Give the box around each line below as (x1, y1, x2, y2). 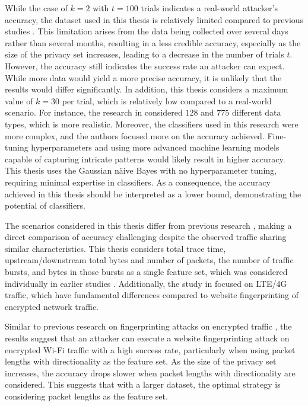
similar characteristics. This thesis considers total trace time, (5, 242, 226, 254)
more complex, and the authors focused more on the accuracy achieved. (5, 129, 265, 142)
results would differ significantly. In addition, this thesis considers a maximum (5, 83, 288, 95)
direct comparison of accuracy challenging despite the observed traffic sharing (5, 231, 287, 243)
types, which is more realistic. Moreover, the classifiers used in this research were (5, 117, 299, 130)
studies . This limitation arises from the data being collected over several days (5, 25, 288, 37)
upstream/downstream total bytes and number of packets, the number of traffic (5, 254, 294, 266)
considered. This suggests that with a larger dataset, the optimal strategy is (5, 378, 281, 391)
